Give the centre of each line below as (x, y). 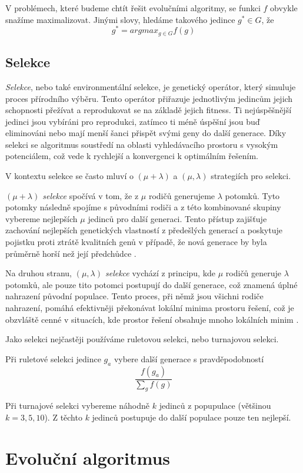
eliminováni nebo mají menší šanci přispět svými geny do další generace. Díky (146, 133)
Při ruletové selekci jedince (53, 358)
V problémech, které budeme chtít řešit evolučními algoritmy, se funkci (133, 8)
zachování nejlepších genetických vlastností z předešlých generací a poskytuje (144, 230)
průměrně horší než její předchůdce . (71, 253)
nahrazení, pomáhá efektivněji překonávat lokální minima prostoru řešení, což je (150, 308)
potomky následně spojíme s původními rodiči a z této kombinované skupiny (143, 207)
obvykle (284, 8)
